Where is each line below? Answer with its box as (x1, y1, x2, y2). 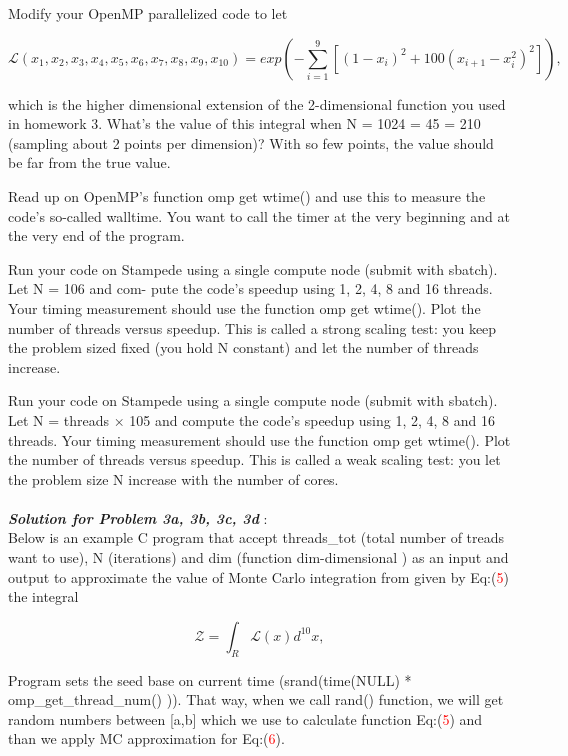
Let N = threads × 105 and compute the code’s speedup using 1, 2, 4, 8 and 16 (8, 409, 496, 430)
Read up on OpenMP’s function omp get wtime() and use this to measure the (8, 185, 486, 206)
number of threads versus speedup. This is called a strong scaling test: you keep (8, 317, 497, 338)
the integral (8, 586, 79, 607)
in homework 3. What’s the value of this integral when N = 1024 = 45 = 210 (8, 113, 481, 134)
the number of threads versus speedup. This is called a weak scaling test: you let (8, 449, 501, 470)
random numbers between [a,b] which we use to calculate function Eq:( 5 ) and (8, 708, 483, 729)
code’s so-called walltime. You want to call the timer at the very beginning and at (8, 205, 510, 226)
